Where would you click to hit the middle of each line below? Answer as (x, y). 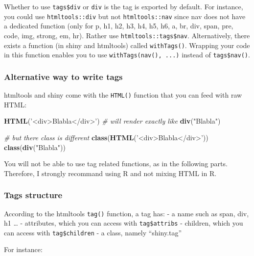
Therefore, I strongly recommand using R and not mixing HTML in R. (110, 173)
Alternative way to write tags (63, 76)
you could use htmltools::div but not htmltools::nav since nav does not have (125, 16)
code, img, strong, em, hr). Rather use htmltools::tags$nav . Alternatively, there (127, 35)
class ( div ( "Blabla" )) (35, 147)
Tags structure (33, 195)
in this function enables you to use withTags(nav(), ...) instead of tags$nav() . (127, 55)
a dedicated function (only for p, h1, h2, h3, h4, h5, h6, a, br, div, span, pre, (119, 26)
